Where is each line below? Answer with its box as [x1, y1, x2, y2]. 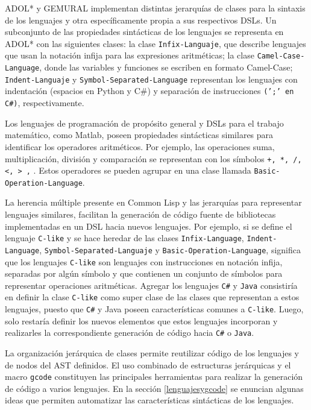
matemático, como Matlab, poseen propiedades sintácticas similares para [5, 128, 274, 141]
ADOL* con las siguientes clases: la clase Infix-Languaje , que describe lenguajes [5, 37, 306, 49]
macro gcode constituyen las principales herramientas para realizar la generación [5, 370, 303, 383]
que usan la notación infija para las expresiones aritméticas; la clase [5, 49, 254, 61]
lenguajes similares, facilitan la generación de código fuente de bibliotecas [5, 208, 276, 221]
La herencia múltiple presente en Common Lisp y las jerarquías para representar [5, 196, 302, 209]
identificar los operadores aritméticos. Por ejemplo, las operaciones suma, [5, 140, 275, 153]
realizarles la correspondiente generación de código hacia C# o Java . [5, 326, 254, 339]
